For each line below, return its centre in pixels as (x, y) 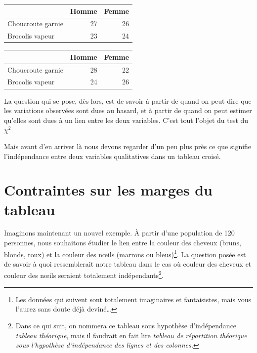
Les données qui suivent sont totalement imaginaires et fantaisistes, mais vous (133, 299)
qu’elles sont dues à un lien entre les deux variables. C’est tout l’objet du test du (126, 120)
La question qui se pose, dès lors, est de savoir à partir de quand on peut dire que (128, 100)
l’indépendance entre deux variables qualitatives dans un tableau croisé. (112, 156)
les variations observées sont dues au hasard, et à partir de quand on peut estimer (128, 110)
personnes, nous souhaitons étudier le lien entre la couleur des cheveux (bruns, (123, 243)
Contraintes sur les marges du (108, 190)
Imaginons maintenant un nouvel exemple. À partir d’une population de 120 (119, 233)
